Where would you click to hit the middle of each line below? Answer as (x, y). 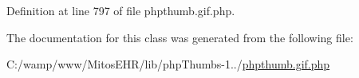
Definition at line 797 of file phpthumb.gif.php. (121, 10)
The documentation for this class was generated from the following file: (180, 37)
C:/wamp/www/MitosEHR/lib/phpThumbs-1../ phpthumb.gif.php (168, 64)
